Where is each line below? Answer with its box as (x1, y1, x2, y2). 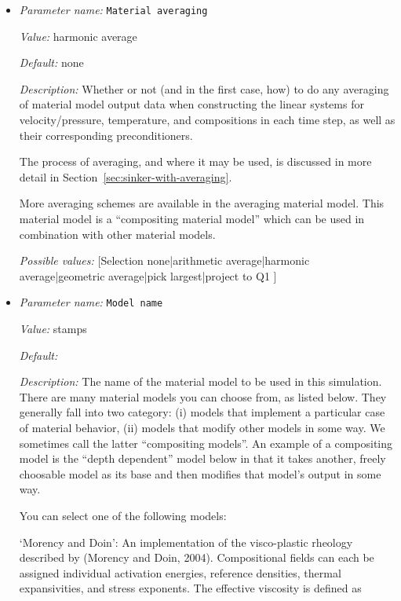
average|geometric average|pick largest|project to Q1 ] (19, 267, 277, 284)
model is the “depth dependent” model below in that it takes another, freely (19, 450, 386, 467)
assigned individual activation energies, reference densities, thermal (19, 564, 341, 581)
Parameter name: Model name (19, 294, 163, 310)
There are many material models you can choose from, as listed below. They (19, 388, 387, 405)
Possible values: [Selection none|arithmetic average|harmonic (19, 252, 310, 269)
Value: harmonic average (19, 27, 137, 44)
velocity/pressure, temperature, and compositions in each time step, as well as (19, 112, 396, 128)
